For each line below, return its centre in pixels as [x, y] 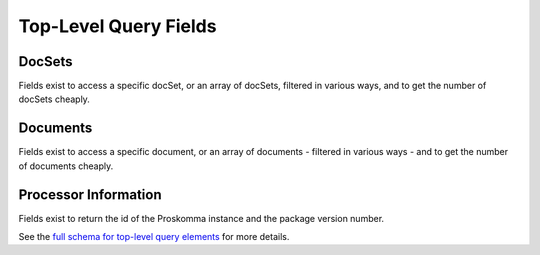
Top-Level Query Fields [117, 26]
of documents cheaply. [66, 166]
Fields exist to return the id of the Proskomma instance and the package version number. [201, 218]
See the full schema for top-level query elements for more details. [154, 237]
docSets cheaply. [54, 99]
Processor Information [90, 194]
